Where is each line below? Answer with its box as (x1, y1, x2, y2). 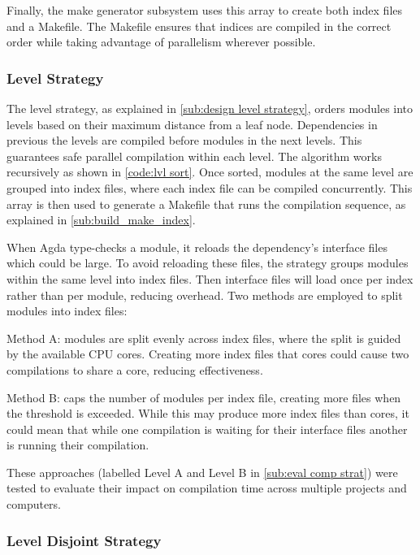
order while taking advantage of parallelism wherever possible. (6, 33, 316, 50)
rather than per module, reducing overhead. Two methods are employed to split (6, 286, 403, 303)
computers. (6, 496, 62, 513)
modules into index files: (6, 302, 128, 319)
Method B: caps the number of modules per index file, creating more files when (6, 388, 401, 405)
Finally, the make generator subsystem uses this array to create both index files (6, 2, 403, 18)
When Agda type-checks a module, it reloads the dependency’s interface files (6, 238, 388, 255)
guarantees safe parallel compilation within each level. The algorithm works (6, 147, 382, 164)
